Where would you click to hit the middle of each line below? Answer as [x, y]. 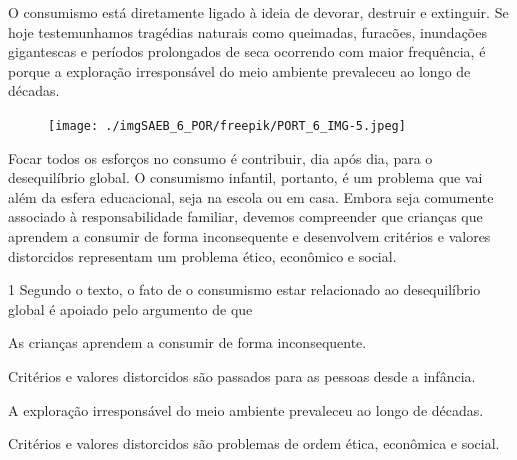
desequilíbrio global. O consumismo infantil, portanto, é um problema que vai [245, 177]
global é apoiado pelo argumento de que [130, 308]
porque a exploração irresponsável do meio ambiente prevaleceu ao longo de [239, 70]
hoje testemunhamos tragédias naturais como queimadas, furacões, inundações [247, 31]
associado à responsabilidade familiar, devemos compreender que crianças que [245, 216]
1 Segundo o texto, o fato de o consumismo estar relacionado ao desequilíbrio [244, 289]
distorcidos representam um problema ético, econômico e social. [202, 255]
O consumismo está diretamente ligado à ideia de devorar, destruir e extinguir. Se [258, 12]
